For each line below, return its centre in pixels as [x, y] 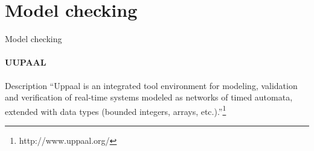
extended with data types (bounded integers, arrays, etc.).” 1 [116, 110]
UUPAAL [26, 62]
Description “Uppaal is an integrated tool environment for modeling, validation [151, 85]
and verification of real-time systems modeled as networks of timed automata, [149, 97]
